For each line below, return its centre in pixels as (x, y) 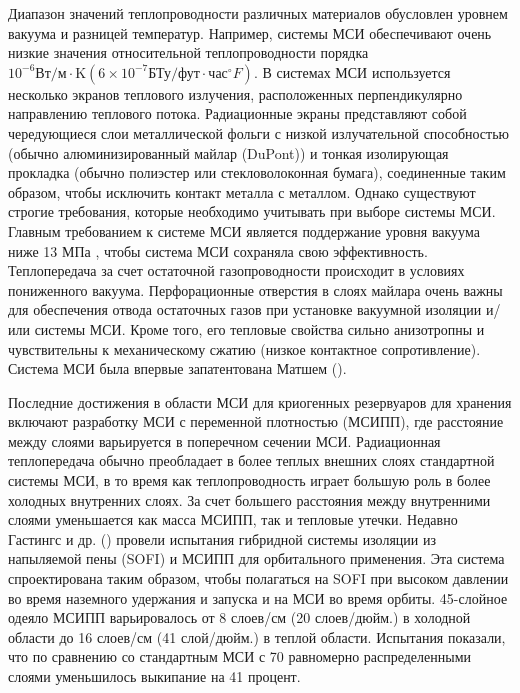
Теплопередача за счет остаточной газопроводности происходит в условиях (236, 270)
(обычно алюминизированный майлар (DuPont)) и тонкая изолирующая (228, 152)
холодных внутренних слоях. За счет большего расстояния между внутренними (249, 499)
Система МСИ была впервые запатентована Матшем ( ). (177, 368)
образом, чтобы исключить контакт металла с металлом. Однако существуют (242, 191)
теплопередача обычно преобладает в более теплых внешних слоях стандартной (251, 460)
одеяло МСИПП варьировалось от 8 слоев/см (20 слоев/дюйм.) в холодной (239, 617)
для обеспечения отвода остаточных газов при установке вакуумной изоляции (245, 309)
